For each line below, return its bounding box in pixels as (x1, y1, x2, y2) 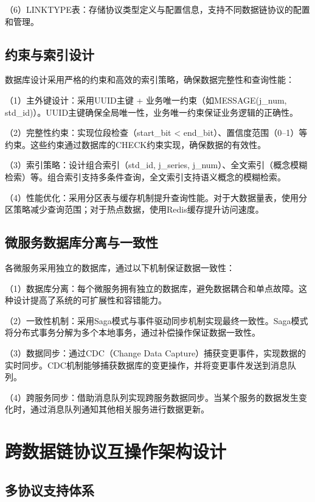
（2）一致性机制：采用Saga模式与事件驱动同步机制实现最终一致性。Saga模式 (5, 314, 308, 327)
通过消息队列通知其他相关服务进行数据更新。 (30, 403, 209, 415)
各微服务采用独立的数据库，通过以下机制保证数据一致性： (5, 261, 235, 274)
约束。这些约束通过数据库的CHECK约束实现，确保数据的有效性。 (5, 138, 266, 150)
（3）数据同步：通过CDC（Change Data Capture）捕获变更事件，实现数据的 (5, 346, 306, 359)
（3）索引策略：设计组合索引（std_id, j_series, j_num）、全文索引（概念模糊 (5, 158, 308, 171)
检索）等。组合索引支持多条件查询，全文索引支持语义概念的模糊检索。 (5, 170, 286, 183)
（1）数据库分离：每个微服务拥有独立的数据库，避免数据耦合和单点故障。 (5, 281, 299, 294)
